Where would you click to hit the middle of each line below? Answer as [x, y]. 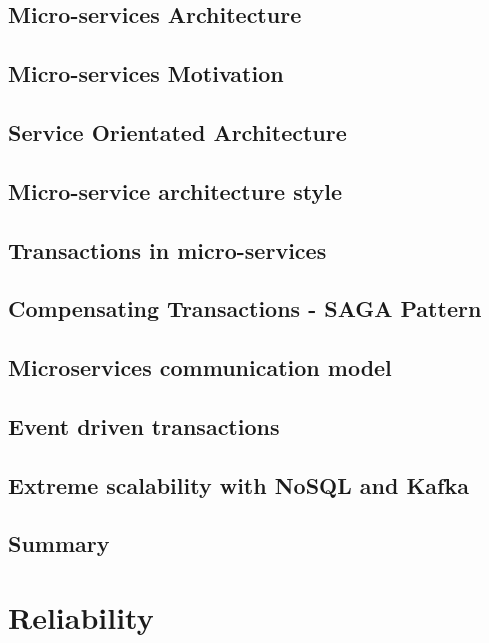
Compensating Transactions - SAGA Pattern [245, 308]
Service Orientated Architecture [177, 131]
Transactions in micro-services [167, 249]
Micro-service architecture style [175, 190]
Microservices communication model [200, 367]
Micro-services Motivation [146, 73]
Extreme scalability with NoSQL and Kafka [238, 484]
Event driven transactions [144, 425]
